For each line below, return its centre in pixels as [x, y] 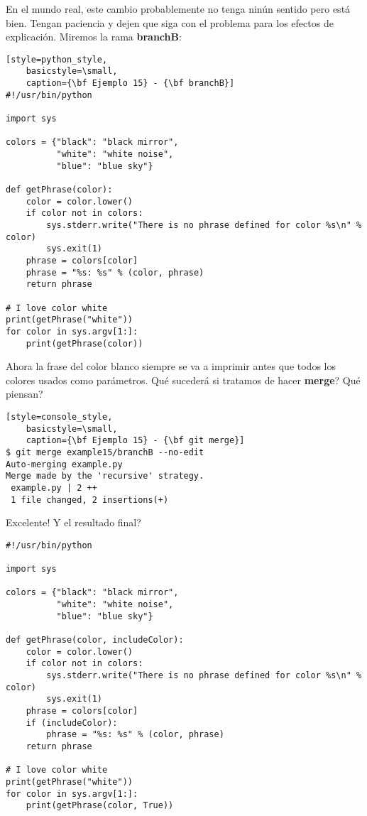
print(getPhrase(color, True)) [100, 806]
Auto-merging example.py [64, 464]
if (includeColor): [72, 723]
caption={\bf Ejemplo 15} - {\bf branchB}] [130, 83]
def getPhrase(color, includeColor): [95, 640]
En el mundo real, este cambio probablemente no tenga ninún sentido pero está [178, 9]
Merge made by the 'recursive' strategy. [105, 476]
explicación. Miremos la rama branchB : [94, 37]
